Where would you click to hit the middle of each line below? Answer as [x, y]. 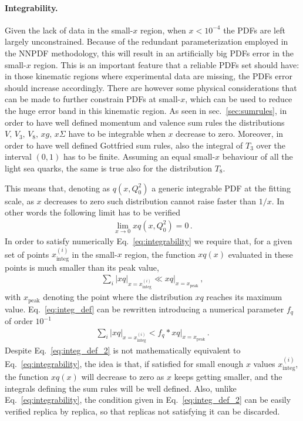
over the [271, 145]
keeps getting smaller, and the [228, 377]
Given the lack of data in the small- [69, 30]
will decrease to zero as [123, 377]
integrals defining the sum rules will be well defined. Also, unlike [121, 388]
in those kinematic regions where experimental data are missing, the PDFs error [149, 76]
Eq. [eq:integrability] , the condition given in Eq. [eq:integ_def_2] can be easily [148, 400]
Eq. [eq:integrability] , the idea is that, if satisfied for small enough [124, 363]
